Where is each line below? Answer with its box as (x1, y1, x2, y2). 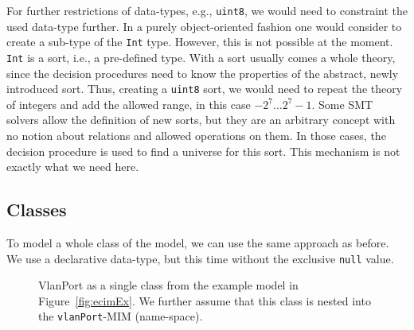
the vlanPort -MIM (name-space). (38, 308, 203, 324)
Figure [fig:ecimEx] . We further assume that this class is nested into (38, 292, 371, 309)
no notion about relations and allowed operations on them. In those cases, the (6, 127, 386, 143)
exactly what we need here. (6, 158, 139, 175)
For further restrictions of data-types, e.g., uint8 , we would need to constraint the (6, 2, 408, 18)
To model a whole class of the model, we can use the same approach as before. (6, 234, 389, 250)
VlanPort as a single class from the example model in (38, 277, 299, 293)
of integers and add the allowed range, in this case (6, 95, 251, 112)
